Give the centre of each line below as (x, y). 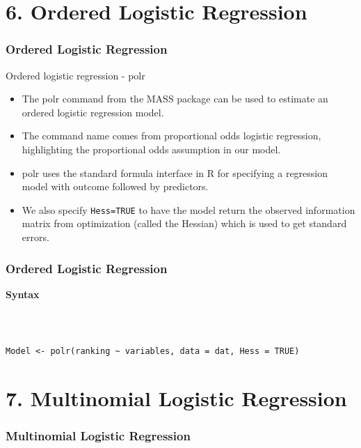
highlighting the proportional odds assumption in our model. (151, 149)
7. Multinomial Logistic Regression (176, 398)
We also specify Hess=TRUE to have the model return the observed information (188, 209)
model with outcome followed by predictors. (115, 186)
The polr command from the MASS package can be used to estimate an (175, 99)
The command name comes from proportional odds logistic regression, (171, 136)
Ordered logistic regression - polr (75, 75)
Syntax (23, 294)
